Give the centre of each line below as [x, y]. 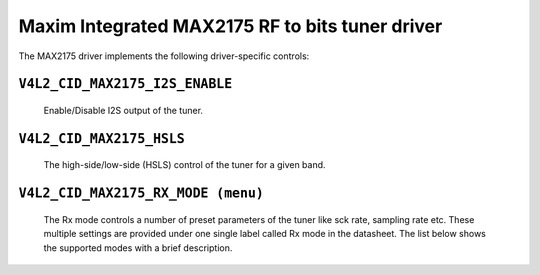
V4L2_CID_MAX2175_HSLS [101, 138]
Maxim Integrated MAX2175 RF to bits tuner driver [230, 26]
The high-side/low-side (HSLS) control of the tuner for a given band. [184, 165]
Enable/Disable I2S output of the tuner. [123, 110]
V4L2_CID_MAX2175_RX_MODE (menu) [141, 193]
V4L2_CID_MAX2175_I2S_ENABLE [125, 84]
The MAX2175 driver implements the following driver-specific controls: [164, 56]
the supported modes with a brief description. [138, 247]
